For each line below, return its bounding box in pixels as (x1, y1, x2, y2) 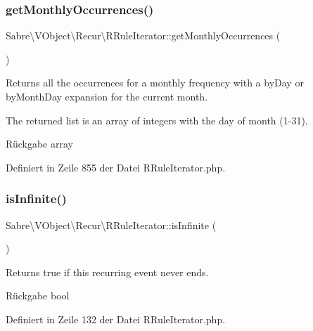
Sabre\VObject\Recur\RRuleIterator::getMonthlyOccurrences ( (6, 28, 281, 43)
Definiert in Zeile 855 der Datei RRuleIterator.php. (6, 160, 226, 174)
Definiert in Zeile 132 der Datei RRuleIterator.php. (6, 311, 226, 326)
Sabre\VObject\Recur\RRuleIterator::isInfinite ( (6, 217, 217, 232)
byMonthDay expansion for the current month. (6, 89, 208, 103)
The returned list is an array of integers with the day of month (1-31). (6, 112, 308, 127)
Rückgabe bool (6, 288, 70, 303)
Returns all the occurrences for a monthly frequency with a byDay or (6, 75, 304, 90)
